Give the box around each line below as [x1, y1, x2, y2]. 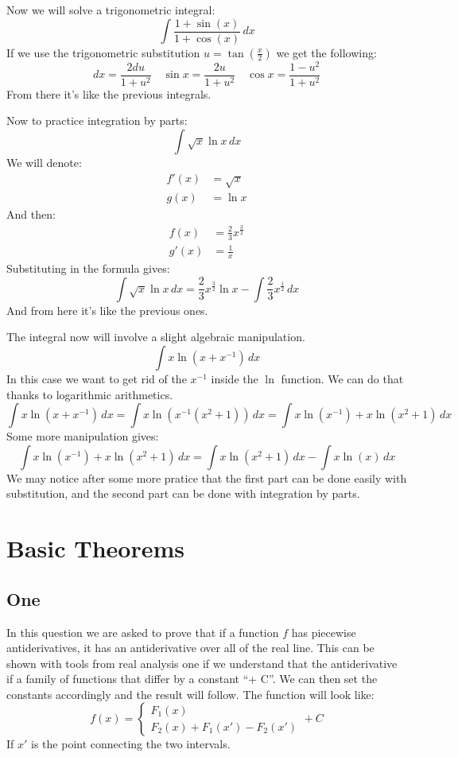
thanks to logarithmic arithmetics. [6, 386, 173, 402]
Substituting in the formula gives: [6, 260, 170, 277]
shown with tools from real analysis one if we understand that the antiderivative [6, 654, 398, 671]
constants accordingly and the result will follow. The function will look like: [6, 685, 375, 702]
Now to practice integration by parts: [6, 112, 188, 129]
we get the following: [276, 44, 377, 60]
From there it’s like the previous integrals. [6, 85, 212, 102]
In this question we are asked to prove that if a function [6, 623, 279, 640]
